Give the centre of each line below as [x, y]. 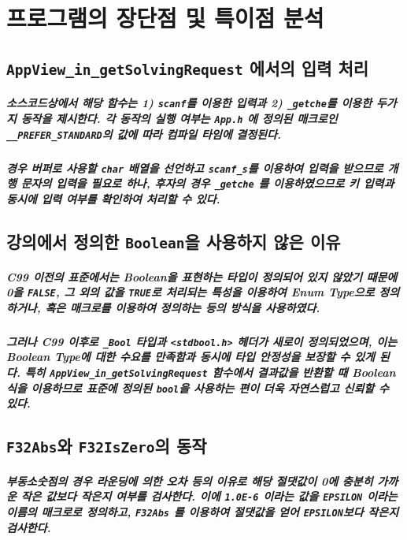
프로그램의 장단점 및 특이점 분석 [165, 18]
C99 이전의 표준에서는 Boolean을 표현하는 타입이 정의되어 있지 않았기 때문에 [202, 276]
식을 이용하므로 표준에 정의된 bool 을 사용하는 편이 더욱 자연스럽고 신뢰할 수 [198, 387]
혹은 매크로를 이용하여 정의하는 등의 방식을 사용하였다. [183, 307]
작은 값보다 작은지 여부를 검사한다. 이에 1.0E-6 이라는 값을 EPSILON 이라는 [209, 496]
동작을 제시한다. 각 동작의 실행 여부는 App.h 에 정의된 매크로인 [179, 118]
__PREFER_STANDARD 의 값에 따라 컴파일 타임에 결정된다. [144, 134]
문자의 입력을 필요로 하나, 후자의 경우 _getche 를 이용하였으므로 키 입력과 [207, 183]
